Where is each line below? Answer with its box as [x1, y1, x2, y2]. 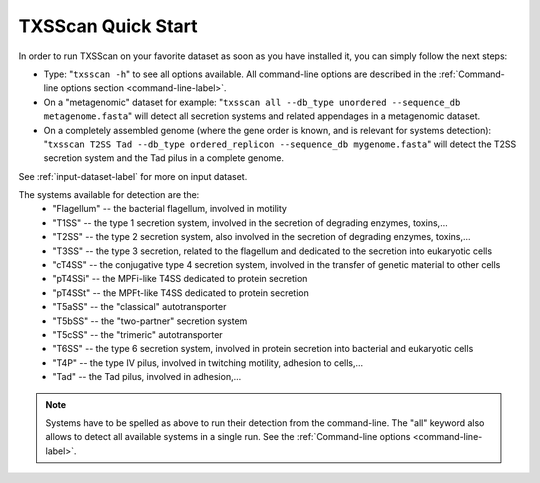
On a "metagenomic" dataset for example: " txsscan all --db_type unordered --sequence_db [43, 96, 461, 108]
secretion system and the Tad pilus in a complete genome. [43, 152, 285, 164]
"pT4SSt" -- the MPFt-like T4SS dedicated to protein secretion [52, 286, 309, 299]
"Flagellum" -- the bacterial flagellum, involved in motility [52, 203, 287, 215]
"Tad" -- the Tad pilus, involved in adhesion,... [52, 371, 242, 383]
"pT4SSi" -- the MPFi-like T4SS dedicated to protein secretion [52, 273, 308, 285]
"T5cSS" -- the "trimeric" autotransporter [52, 328, 224, 340]
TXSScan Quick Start [18, 15, 199, 37]
